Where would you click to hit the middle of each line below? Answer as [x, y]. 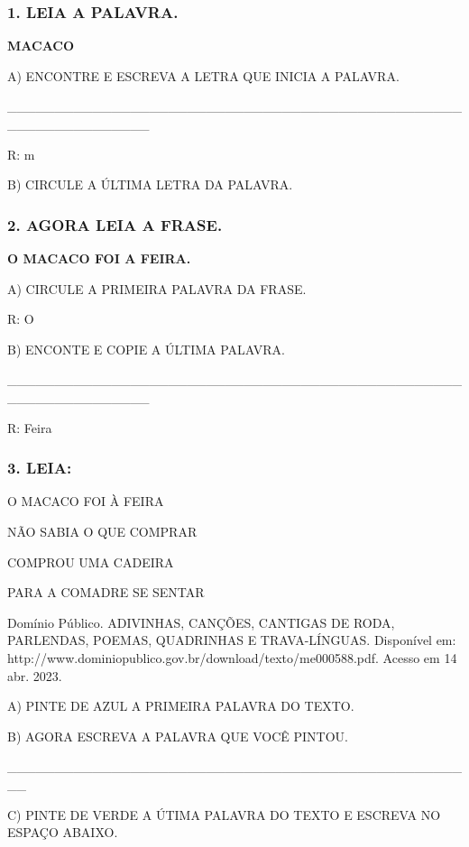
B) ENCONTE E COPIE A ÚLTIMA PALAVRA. [147, 349]
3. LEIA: [40, 468]
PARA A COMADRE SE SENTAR [106, 592]
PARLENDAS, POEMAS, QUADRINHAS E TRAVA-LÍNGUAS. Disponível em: [232, 640]
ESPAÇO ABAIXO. [63, 832]
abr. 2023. [35, 675]
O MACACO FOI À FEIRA [86, 501]
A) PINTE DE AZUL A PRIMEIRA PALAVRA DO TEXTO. [181, 706]
